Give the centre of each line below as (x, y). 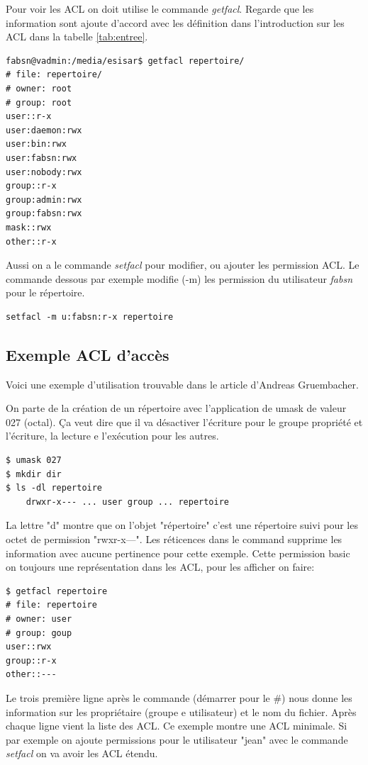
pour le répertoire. (45, 292)
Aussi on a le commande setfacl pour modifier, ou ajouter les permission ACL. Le (183, 265)
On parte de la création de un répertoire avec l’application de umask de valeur (176, 408)
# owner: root (39, 88)
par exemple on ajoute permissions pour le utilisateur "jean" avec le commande (177, 739)
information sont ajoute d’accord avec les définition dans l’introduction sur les (175, 22)
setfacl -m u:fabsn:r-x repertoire (90, 317)
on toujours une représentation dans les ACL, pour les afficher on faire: (160, 567)
